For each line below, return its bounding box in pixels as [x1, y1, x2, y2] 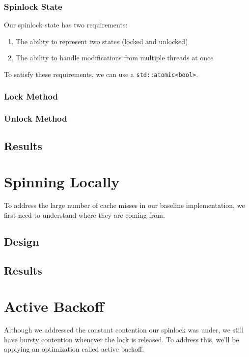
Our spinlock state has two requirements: [4, 20, 128, 30]
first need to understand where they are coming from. [4, 209, 165, 220]
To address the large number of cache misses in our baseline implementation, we [4, 200, 245, 210]
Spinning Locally [4, 172, 120, 192]
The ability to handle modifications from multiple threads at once [15, 52, 214, 63]
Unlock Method [4, 112, 67, 125]
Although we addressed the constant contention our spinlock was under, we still [4, 325, 244, 335]
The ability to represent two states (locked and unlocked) [15, 36, 188, 46]
